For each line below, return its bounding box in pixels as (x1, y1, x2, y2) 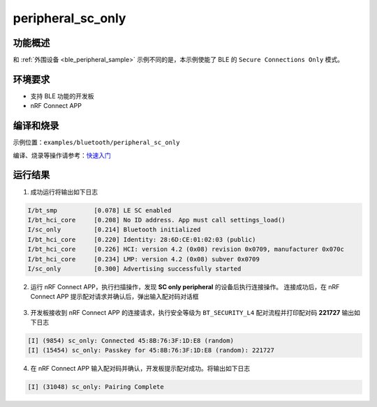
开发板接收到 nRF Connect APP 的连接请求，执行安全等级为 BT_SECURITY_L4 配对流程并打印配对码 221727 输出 (30, 308, 355, 316)
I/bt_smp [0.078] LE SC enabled (27, 206, 172, 214)
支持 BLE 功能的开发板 (30, 91, 94, 100)
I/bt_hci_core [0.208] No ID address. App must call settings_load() (27, 216, 286, 224)
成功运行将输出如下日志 (30, 187, 98, 196)
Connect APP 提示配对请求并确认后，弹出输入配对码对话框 (30, 293, 199, 301)
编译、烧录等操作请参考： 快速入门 (13, 151, 111, 160)
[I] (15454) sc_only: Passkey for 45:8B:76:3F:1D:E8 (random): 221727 (27, 346, 275, 355)
